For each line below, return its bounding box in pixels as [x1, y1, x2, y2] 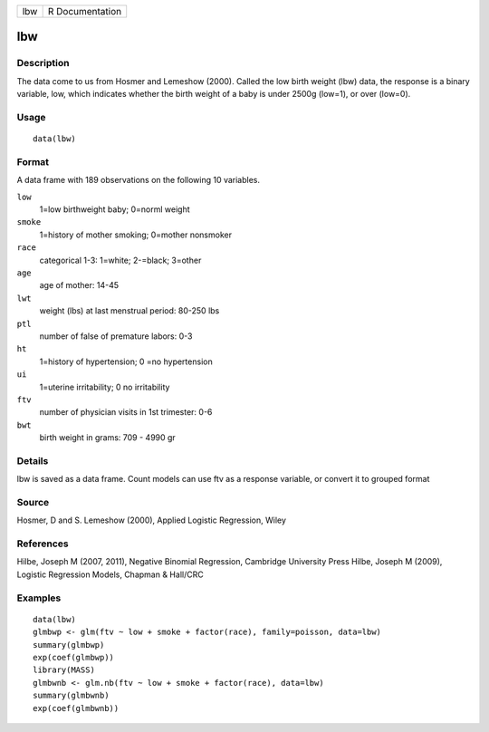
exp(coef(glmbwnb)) [33, 703, 120, 713]
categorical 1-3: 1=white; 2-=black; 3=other [39, 255, 202, 265]
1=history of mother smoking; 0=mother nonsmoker [39, 229, 233, 240]
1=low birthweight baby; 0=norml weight [39, 204, 190, 215]
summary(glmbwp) [33, 640, 105, 650]
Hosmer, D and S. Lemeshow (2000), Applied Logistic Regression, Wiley [16, 515, 287, 525]
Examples [16, 592, 62, 604]
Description [16, 57, 70, 70]
